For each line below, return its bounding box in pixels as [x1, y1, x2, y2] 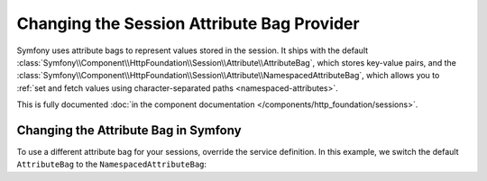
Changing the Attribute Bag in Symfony [16, 122, 243, 138]
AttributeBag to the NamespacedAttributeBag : [16, 158, 207, 170]
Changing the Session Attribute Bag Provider [16, 14, 360, 33]
